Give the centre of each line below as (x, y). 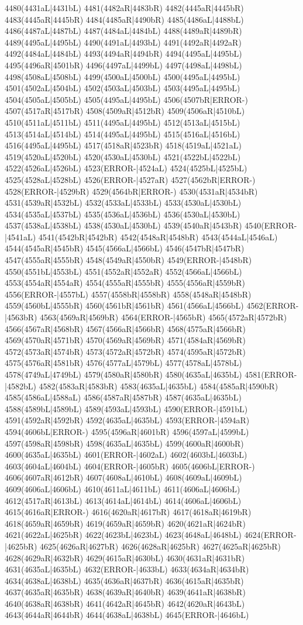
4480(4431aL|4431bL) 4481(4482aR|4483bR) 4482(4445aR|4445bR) (124, 8)
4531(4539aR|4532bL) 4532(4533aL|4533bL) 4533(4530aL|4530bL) (123, 203)
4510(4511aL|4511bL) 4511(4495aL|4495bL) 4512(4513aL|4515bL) (123, 122)
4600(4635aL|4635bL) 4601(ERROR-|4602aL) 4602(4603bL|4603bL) (126, 455)
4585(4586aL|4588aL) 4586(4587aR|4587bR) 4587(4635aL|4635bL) (123, 397)
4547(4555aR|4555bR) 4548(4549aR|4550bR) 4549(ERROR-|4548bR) (128, 260)
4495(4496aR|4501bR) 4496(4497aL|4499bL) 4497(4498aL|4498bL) (123, 65)
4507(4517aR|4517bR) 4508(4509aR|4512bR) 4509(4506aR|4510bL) (125, 111)
